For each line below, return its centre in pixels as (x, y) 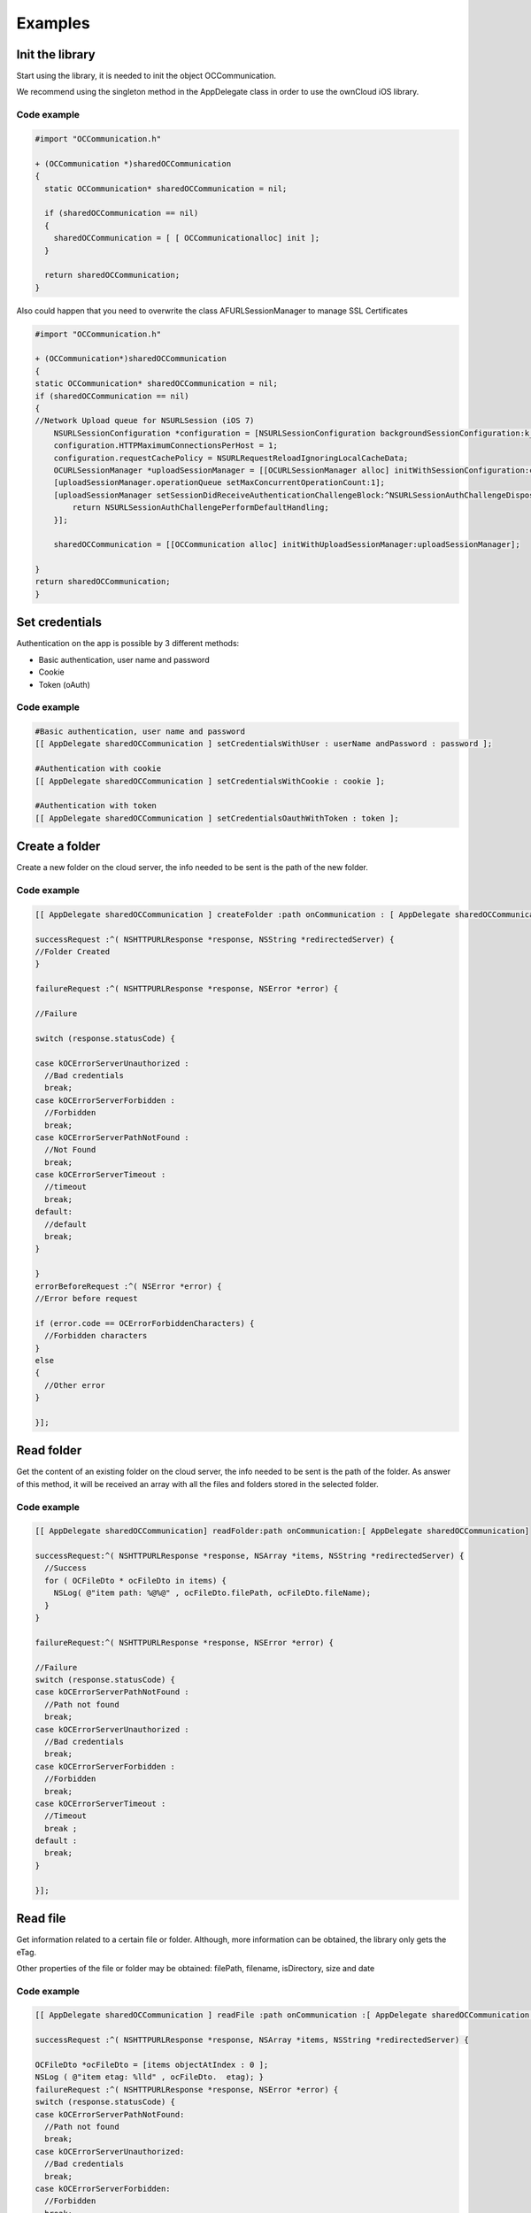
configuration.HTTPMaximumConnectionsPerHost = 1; (165, 446)
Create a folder (58, 847)
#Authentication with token (96, 806)
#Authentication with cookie (98, 769)
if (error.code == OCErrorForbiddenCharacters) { (145, 1323)
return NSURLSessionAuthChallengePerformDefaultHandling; (200, 508)
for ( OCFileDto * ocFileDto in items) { (136, 1581)
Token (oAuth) (64, 684)
